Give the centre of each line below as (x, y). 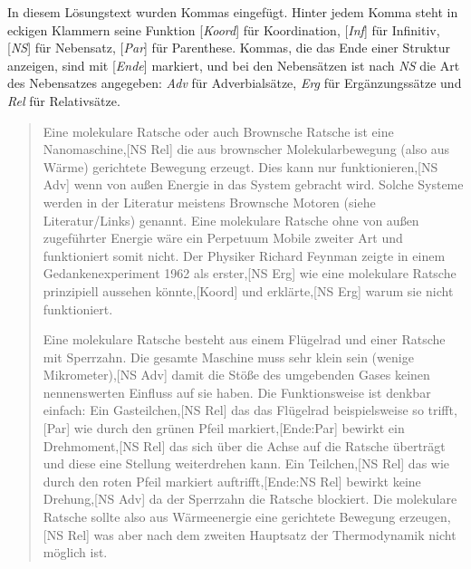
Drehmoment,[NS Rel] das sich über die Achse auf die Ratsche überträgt (244, 445)
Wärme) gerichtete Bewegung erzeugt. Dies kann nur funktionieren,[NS (240, 166)
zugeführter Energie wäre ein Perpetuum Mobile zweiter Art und (223, 238)
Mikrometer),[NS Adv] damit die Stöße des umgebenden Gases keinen (236, 375)
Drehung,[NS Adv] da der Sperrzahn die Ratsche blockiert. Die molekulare (250, 499)
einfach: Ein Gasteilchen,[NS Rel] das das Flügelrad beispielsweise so (233, 410)
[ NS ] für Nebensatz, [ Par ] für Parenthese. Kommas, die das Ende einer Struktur (229, 48)
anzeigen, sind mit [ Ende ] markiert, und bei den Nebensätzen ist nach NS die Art (234, 65)
